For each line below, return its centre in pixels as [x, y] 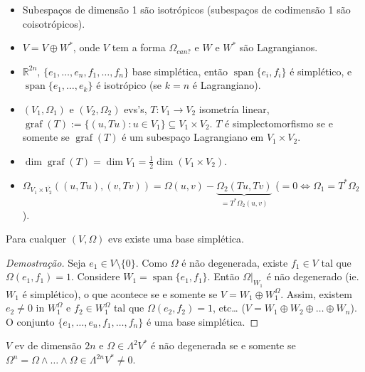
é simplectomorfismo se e [279, 123]
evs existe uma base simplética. [176, 239]
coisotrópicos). [54, 23]
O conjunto [30, 321]
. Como [152, 262]
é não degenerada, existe [235, 262]
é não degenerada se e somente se [223, 345]
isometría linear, [234, 108]
